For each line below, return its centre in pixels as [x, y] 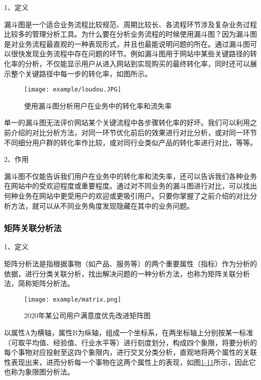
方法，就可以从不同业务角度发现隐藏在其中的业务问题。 [102, 205]
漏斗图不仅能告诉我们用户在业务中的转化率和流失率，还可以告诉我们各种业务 [130, 176]
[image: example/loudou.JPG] [73, 90]
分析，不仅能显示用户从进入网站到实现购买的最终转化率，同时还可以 [137, 63]
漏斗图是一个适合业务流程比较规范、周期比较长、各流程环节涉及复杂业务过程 [130, 24]
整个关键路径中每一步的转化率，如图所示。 [81, 73]
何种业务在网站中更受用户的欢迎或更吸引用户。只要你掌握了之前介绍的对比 [127, 195]
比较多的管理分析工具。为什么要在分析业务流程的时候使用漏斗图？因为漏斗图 [130, 34]
